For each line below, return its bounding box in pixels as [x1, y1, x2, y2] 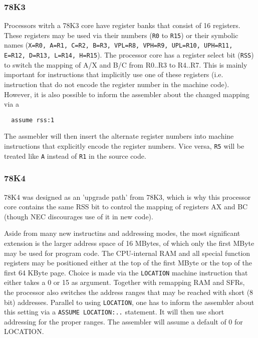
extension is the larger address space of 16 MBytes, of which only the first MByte [4, 237, 254, 248]
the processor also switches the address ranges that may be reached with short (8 [4, 286, 253, 297]
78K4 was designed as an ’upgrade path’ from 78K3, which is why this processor [4, 191, 251, 202]
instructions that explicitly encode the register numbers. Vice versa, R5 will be [4, 141, 244, 151]
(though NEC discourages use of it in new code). [4, 211, 153, 221]
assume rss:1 [11, 116, 55, 124]
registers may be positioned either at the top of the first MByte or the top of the [4, 257, 252, 268]
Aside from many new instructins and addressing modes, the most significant [4, 228, 240, 238]
